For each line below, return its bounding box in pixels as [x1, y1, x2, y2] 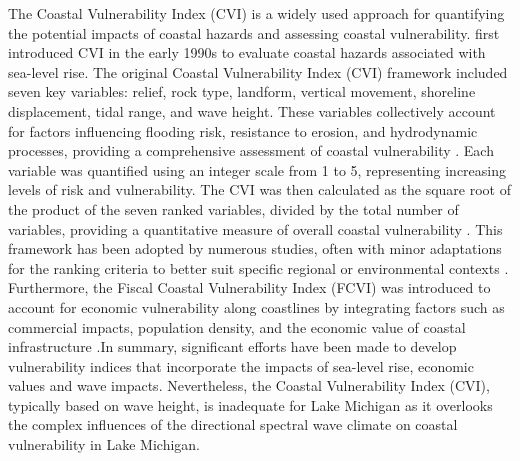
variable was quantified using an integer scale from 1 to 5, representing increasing [8, 159, 506, 180]
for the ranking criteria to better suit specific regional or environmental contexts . [8, 257, 509, 278]
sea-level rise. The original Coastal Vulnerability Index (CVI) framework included [8, 61, 508, 82]
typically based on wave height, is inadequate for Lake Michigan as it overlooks [8, 394, 493, 415]
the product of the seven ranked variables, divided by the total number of [8, 198, 459, 219]
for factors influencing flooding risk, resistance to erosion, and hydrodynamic [8, 120, 478, 141]
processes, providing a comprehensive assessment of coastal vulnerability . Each [8, 140, 494, 161]
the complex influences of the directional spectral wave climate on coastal [8, 414, 458, 435]
